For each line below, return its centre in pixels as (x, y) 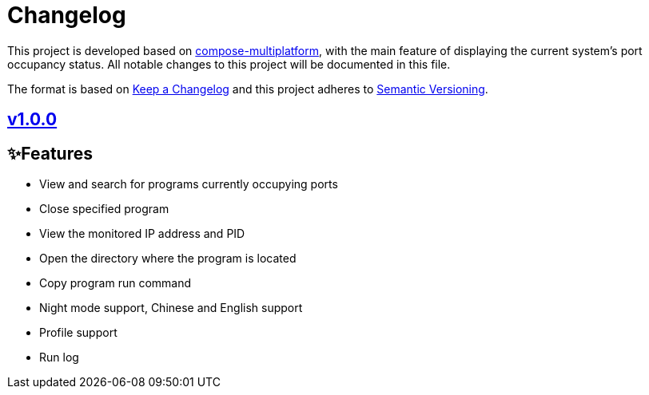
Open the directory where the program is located (168, 259)
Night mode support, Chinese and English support (171, 308)
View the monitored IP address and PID (142, 234)
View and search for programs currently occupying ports (189, 184)
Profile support (78, 333)
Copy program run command (115, 283)
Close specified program (104, 209)
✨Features (50, 153)
